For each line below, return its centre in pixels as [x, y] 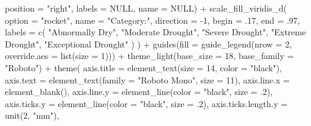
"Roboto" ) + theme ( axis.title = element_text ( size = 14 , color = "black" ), [144, 67]
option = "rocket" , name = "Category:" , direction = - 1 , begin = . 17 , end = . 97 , [152, 20]
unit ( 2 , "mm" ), [32, 115]
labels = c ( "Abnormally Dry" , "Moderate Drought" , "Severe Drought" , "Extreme [155, 32]
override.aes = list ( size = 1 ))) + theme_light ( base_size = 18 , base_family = [149, 56]
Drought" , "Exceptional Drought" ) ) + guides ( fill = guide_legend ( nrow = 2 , [149, 44]
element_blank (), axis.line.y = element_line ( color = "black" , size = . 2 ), [139, 92]
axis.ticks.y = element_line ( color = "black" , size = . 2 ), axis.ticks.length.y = [146, 103]
